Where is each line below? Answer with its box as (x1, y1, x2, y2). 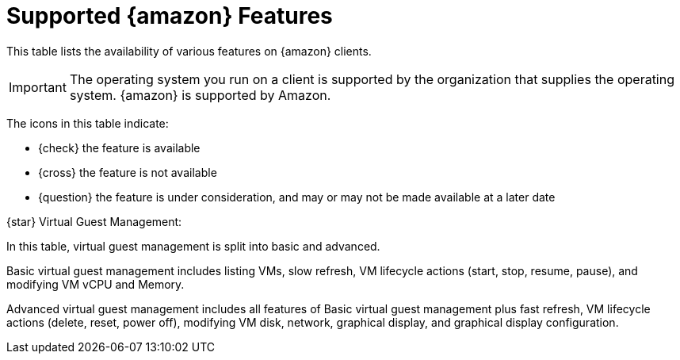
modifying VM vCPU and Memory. (6, 277, 185, 291)
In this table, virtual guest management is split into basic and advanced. (6, 239, 380, 253)
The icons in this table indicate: (6, 116, 169, 130)
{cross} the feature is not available (38, 165, 217, 179)
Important (9, 79, 67, 95)
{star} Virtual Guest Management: (6, 214, 182, 228)
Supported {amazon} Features (6, 2, 333, 29)
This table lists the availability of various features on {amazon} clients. (6, 44, 372, 58)
